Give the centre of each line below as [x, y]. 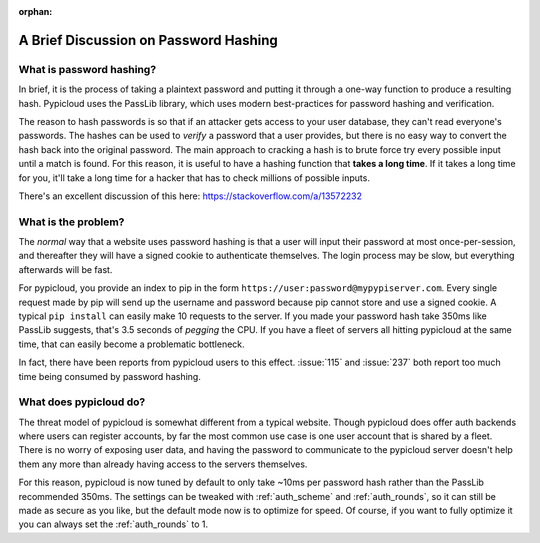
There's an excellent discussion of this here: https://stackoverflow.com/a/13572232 [190, 196]
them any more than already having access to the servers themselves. [163, 464]
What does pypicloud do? [82, 402]
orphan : [35, 11]
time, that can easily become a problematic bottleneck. [131, 344]
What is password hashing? [87, 69]
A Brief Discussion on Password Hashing [148, 40]
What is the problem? [71, 222]
